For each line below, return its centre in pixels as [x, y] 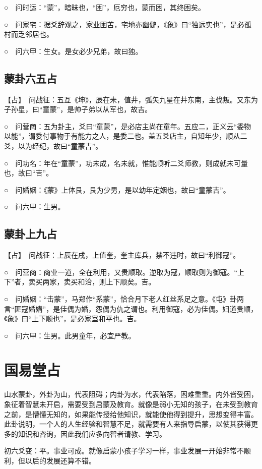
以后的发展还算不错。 [60, 460]
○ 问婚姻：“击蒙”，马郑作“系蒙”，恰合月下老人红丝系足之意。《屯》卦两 [124, 298]
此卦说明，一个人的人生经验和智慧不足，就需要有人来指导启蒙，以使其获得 [127, 424]
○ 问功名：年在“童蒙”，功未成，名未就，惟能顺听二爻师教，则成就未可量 [126, 163]
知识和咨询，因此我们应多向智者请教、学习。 [92, 433]
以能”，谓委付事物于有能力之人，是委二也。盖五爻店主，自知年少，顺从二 [126, 136]
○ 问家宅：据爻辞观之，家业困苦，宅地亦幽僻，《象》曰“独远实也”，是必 [124, 24]
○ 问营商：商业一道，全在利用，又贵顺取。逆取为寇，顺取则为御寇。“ [121, 272]
